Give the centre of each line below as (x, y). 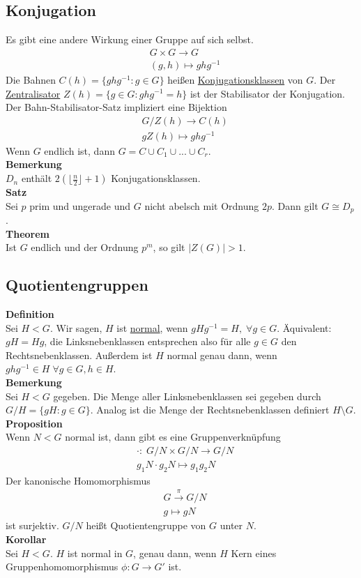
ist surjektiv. (32, 525)
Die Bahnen (31, 79)
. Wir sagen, (76, 327)
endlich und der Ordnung (85, 247)
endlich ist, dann (79, 150)
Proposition (34, 423)
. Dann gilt (295, 205)
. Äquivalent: (304, 327)
